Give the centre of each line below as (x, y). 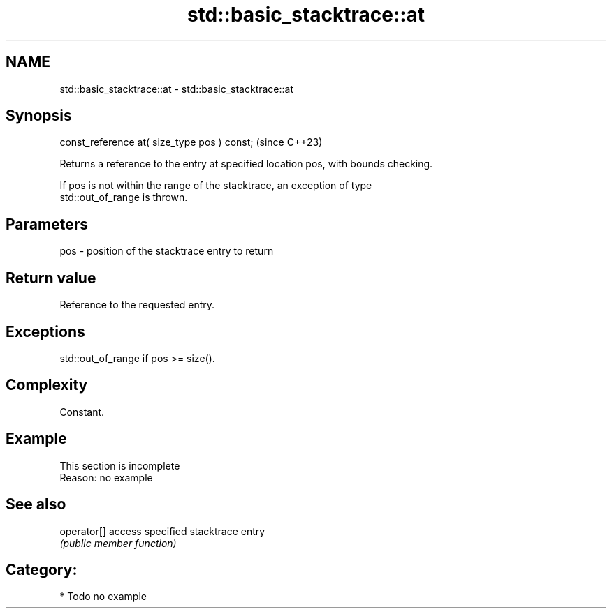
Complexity (47, 385)
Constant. (82, 412)
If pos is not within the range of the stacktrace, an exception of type (216, 186)
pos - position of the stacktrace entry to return (167, 251)
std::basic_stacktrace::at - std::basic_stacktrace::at (177, 89)
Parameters (47, 224)
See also (36, 504)
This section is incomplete (120, 465)
